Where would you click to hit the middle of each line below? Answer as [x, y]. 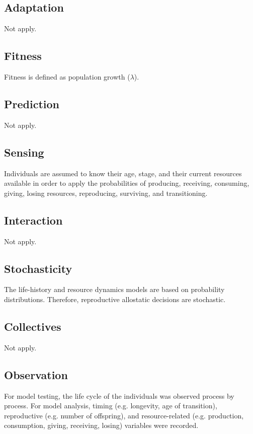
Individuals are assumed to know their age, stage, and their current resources [123, 173]
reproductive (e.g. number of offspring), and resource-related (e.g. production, [124, 415]
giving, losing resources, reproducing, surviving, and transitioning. [106, 193]
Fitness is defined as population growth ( [67, 77]
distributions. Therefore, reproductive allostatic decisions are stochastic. [115, 299]
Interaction [33, 220]
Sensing [24, 152]
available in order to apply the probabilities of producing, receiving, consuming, [127, 183]
